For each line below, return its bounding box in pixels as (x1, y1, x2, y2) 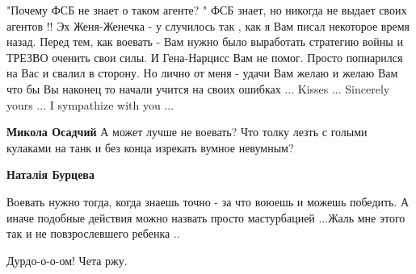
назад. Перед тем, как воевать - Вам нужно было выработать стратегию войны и (6, 33, 403, 50)
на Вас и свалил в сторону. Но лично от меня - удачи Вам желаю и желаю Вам (6, 64, 398, 81)
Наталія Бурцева (6, 166, 95, 183)
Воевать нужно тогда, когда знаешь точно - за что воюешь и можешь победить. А (6, 193, 410, 210)
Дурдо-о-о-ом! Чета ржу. (6, 251, 128, 268)
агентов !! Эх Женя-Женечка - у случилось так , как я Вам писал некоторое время (6, 17, 410, 34)
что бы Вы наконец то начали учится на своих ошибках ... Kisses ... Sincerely (6, 80, 390, 97)
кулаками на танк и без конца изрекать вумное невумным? (6, 139, 294, 156)
